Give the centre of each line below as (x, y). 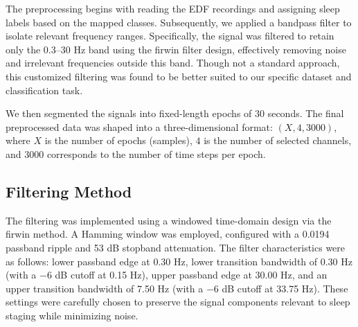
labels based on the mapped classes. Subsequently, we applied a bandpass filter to (179, 22)
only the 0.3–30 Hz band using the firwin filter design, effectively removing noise (176, 49)
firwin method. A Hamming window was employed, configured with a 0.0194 (168, 234)
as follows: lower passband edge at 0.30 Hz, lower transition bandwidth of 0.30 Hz (179, 261)
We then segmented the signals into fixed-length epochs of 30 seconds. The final (175, 113)
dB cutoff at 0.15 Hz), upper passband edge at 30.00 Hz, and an (191, 275)
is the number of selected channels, (278, 140)
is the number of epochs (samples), (118, 140)
